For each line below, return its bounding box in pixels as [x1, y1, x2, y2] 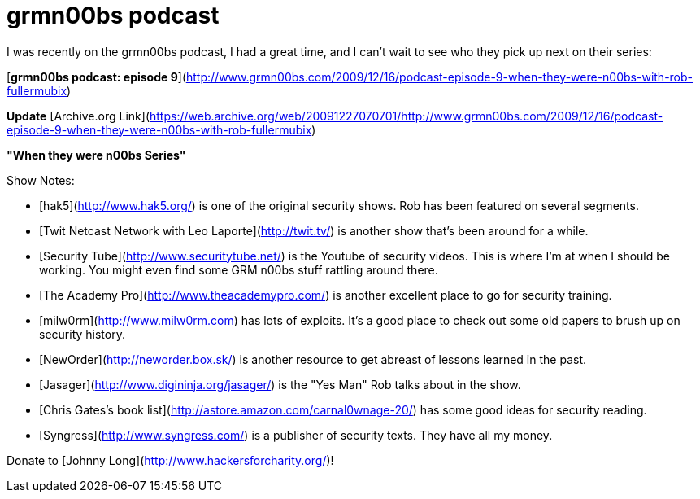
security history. [39, 326, 125, 341]
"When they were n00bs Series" [7, 147, 186, 162]
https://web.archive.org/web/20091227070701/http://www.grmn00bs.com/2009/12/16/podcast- [150, 108, 663, 123]
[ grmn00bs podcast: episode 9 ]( [7, 69, 186, 84]
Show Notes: [7, 173, 75, 187]
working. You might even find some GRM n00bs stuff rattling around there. [39, 262, 438, 277]
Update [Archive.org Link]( [7, 108, 150, 123]
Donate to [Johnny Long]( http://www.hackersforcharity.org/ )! [7, 453, 334, 467]
